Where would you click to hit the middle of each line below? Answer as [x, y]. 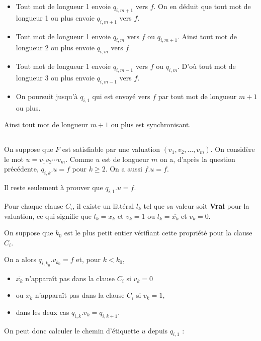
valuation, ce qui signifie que [48, 216]
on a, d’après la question [197, 159]
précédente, [21, 169]
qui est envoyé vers [121, 96]
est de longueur [125, 159]
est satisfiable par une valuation [111, 149]
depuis [158, 330]
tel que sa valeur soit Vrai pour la [196, 205]
